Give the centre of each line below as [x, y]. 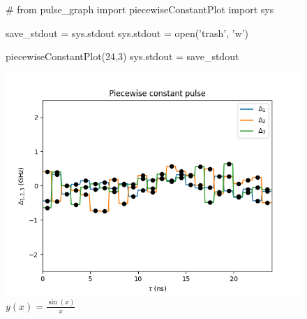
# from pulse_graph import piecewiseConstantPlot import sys [140, 9]
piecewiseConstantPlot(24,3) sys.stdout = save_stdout [122, 56]
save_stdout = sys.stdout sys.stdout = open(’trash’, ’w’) [127, 33]
